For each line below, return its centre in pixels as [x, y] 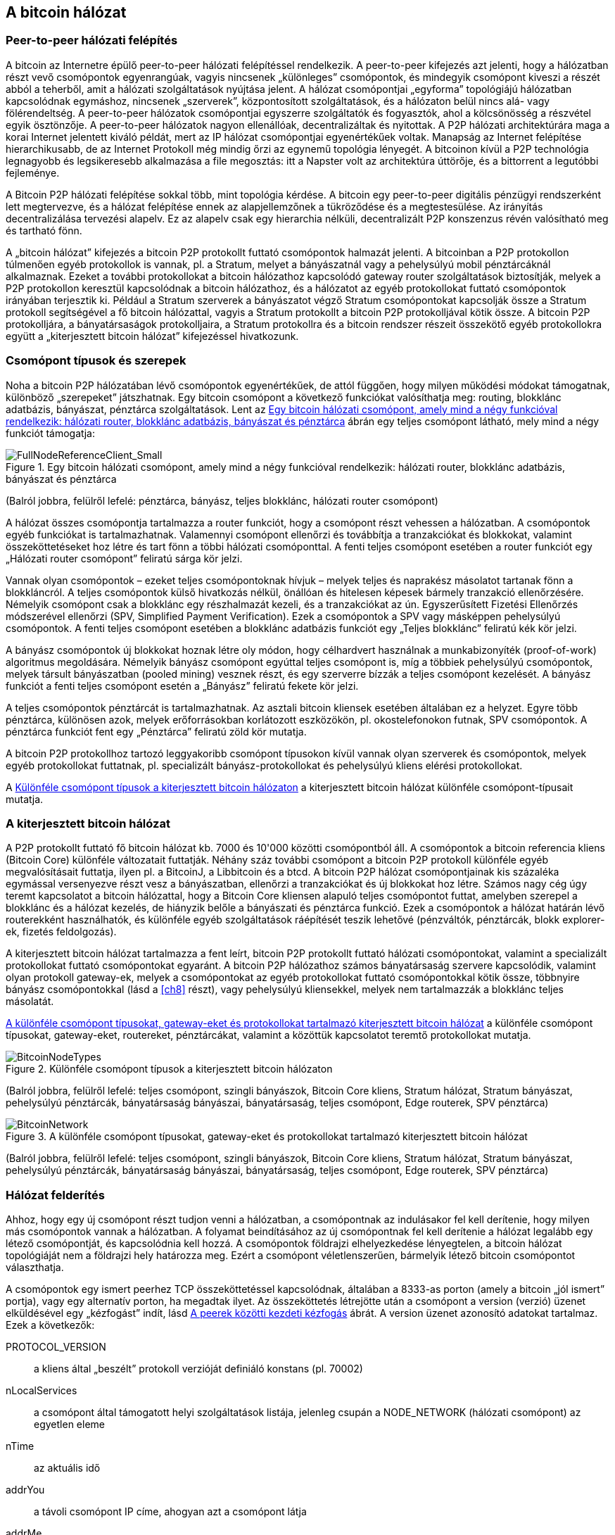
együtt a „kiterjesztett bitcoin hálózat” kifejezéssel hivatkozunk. [152, 336]
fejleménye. [33, 172]
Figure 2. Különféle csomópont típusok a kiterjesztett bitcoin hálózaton [169, 1069]
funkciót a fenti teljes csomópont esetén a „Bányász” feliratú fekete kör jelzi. [182, 686]
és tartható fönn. [44, 230]
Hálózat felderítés [55, 1195]
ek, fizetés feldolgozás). [61, 932]
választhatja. [35, 1268]
